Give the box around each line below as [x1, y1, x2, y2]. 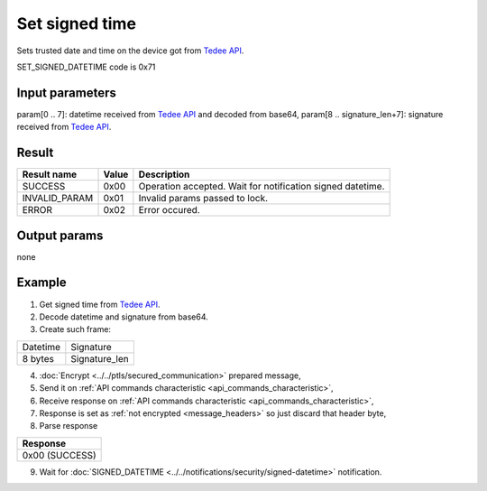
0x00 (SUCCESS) [22, 449, 96, 461]
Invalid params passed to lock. [138, 192, 269, 205]
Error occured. [138, 204, 200, 217]
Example [16, 275, 67, 291]
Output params [16, 227, 104, 243]
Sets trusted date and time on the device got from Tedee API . [16, 45, 244, 56]
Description [138, 168, 190, 181]
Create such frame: [39, 324, 112, 335]
